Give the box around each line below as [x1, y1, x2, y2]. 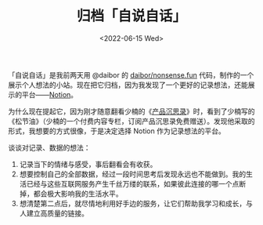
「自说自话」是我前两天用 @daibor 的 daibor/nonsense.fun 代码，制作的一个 [8, 70, 254, 79]
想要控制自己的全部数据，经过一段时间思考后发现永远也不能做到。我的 [19, 169, 247, 179]
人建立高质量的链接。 [19, 209, 88, 218]
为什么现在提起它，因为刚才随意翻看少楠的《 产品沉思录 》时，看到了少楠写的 [8, 107, 255, 116]
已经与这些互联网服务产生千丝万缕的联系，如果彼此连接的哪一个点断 [26, 179, 247, 188]
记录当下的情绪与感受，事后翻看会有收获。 [19, 159, 157, 169]
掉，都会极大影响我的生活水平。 [19, 189, 123, 198]
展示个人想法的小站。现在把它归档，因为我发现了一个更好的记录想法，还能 [8, 80, 248, 89]
